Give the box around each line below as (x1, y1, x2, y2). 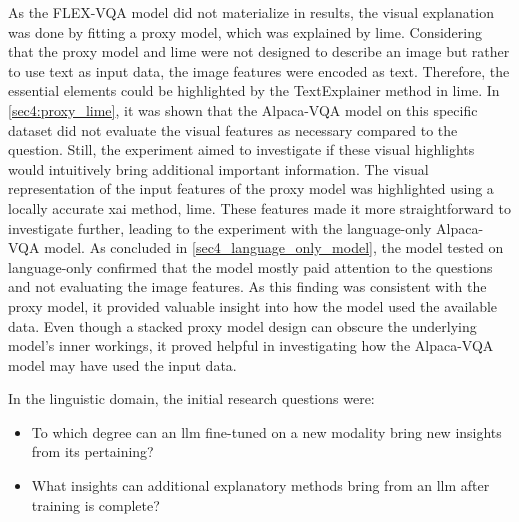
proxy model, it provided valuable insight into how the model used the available (8, 295, 498, 316)
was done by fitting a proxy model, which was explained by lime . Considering (8, 21, 483, 42)
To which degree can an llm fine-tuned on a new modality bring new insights (31, 421, 502, 442)
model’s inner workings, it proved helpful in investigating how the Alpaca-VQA (8, 335, 494, 356)
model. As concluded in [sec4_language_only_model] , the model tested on (44, 237, 504, 258)
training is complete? (31, 494, 160, 515)
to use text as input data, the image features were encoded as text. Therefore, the (8, 60, 510, 81)
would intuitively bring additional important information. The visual (8, 158, 429, 179)
